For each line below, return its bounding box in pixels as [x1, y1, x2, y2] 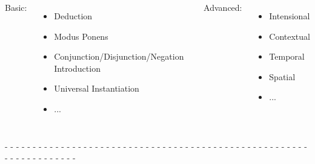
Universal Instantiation [54, 82, 139, 95]
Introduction [54, 61, 101, 74]
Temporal [269, 50, 305, 63]
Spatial [269, 70, 296, 83]
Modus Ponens [54, 30, 108, 42]
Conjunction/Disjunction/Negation [54, 50, 184, 63]
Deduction [54, 10, 93, 22]
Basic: [5, 1, 27, 13]
